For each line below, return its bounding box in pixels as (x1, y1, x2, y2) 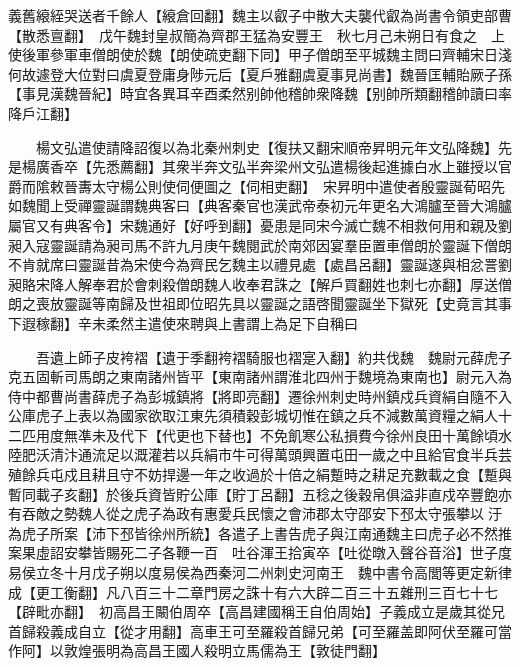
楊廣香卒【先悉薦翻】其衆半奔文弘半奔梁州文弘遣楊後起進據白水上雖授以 (21, 156, 498, 177)
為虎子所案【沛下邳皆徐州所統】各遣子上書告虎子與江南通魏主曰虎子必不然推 (8, 522, 512, 543)
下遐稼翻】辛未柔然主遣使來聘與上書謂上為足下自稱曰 (8, 312, 358, 333)
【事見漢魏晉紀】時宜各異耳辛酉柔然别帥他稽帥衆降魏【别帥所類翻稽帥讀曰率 (8, 83, 512, 104)
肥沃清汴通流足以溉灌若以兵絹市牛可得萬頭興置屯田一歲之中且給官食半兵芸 (21, 444, 512, 465)
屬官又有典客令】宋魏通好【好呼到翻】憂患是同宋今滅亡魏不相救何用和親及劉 (8, 214, 512, 235)
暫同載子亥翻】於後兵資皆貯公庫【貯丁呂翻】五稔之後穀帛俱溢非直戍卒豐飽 (8, 483, 498, 504)
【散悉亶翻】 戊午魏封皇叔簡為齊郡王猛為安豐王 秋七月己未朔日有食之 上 (8, 24, 505, 45)
